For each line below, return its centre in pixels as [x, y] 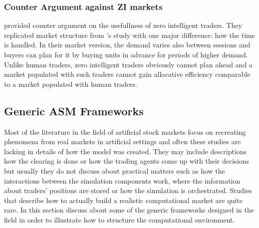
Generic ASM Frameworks [74, 111]
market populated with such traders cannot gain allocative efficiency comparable [127, 74]
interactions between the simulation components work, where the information [122, 180]
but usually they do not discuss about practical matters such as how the [115, 170]
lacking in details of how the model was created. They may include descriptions [126, 151]
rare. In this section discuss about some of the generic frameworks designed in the [129, 210]
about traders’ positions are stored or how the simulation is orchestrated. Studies [128, 190]
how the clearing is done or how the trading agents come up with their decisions [127, 161]
